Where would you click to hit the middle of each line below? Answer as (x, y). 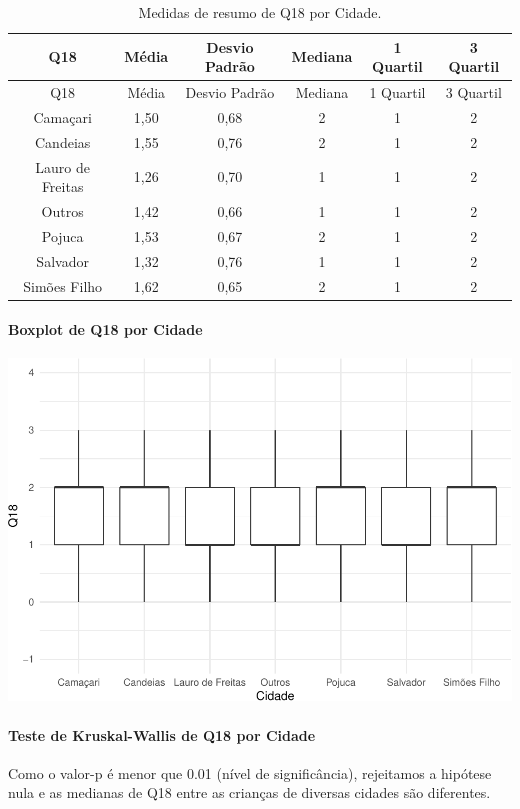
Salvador (62, 260)
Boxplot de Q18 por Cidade (105, 329)
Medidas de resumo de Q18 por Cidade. (260, 12)
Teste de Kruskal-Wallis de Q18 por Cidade (162, 734)
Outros (62, 211)
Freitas (62, 186)
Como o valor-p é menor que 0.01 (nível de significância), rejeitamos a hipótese (250, 772)
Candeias (62, 141)
